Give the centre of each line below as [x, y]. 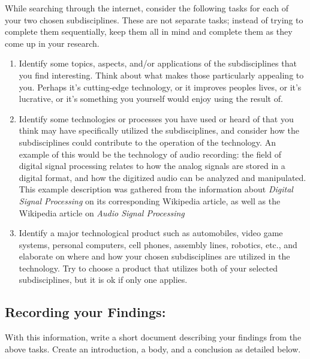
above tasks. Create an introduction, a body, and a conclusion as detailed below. [153, 349]
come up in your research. [52, 43]
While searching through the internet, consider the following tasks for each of [147, 8]
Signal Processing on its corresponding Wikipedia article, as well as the [150, 200]
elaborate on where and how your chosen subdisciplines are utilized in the [154, 256]
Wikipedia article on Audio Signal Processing [102, 212]
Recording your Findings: [85, 312]
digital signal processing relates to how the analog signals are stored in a [152, 166]
